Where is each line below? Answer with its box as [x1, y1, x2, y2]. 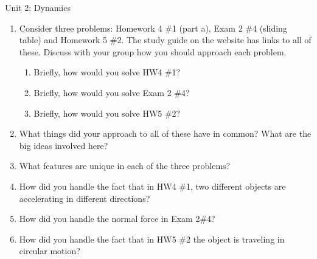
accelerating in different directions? [19, 192, 150, 204]
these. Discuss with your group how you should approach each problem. [19, 45, 287, 58]
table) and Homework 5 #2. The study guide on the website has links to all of [19, 33, 312, 46]
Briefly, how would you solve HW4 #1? [33, 66, 181, 78]
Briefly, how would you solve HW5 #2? [33, 106, 181, 119]
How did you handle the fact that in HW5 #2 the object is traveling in [19, 232, 285, 245]
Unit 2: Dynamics [5, 1, 71, 13]
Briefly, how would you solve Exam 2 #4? [33, 86, 190, 98]
